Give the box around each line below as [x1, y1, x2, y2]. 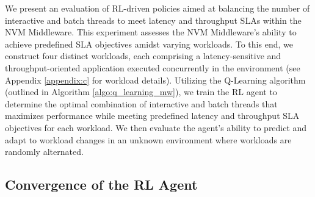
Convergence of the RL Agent [5, 175, 198, 194]
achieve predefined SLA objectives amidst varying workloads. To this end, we [5, 37, 293, 50]
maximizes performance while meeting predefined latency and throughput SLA [5, 109, 300, 122]
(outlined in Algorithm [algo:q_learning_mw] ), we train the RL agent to [5, 85, 277, 98]
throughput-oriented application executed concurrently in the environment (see [5, 61, 300, 74]
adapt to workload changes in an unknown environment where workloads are [5, 133, 292, 146]
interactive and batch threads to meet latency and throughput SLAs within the [5, 13, 302, 26]
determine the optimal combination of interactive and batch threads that [5, 97, 278, 110]
